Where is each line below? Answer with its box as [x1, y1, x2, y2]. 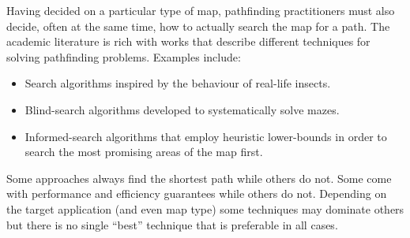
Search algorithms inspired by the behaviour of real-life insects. [24, 75, 331, 91]
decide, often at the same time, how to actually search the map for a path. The [6, 17, 390, 34]
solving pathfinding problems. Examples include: [6, 48, 241, 65]
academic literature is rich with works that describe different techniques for [6, 33, 371, 50]
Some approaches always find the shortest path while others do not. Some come [6, 169, 392, 186]
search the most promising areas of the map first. [24, 143, 263, 160]
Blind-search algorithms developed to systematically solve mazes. [24, 101, 340, 117]
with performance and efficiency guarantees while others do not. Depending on [6, 185, 387, 202]
